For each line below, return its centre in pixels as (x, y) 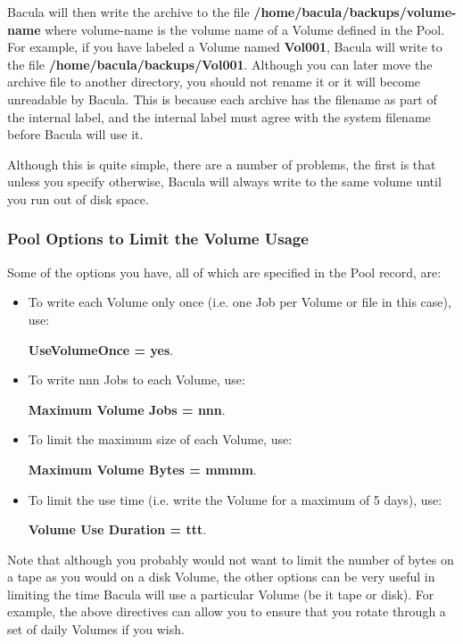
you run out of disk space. (78, 198)
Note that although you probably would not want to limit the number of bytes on (231, 559)
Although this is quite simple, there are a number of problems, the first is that (222, 164)
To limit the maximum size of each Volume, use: (160, 439)
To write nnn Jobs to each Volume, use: (136, 380)
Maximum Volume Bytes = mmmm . (142, 469)
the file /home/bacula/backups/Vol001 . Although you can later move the (220, 64)
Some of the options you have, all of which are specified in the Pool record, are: (224, 272)
